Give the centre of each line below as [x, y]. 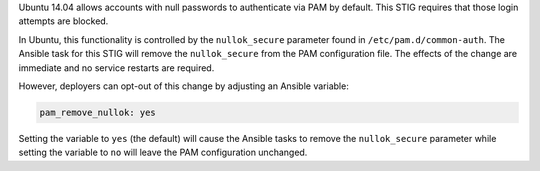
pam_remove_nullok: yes [98, 112]
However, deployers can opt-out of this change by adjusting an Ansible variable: [183, 86]
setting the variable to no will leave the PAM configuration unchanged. [163, 152]
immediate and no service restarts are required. [116, 67]
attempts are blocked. [63, 21]
